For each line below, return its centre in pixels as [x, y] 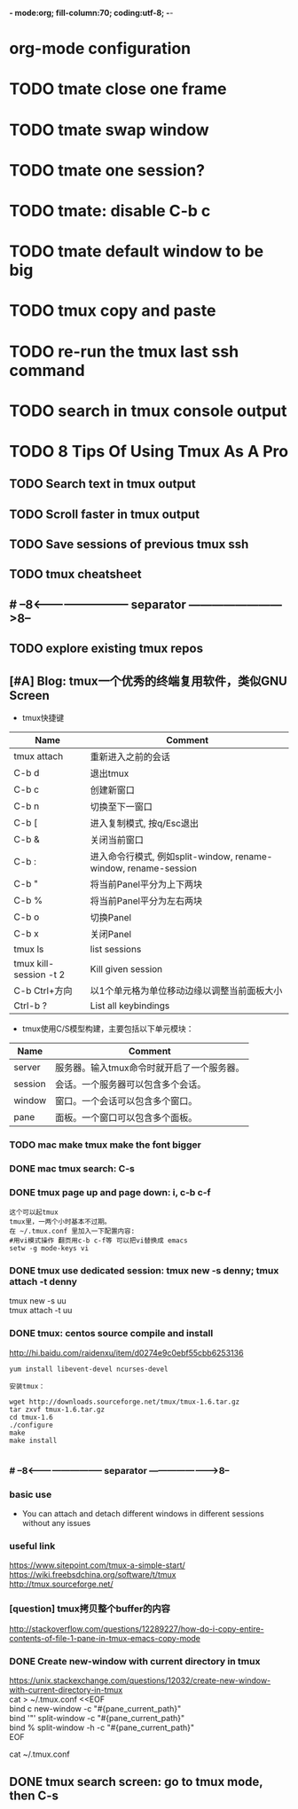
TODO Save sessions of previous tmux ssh [129, 544]
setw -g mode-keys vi [49, 1249]
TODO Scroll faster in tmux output [105, 514]
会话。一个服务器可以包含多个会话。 [130, 1085]
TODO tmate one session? [107, 170]
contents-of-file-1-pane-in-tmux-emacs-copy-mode [105, 1638]
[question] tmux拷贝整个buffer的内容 [90, 1609]
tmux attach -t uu [41, 1311]
